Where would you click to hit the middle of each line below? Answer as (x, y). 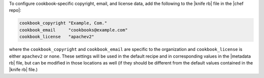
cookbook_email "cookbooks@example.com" (74, 30)
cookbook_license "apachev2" (57, 37)
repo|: (15, 10)
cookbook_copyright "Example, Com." (63, 23)
